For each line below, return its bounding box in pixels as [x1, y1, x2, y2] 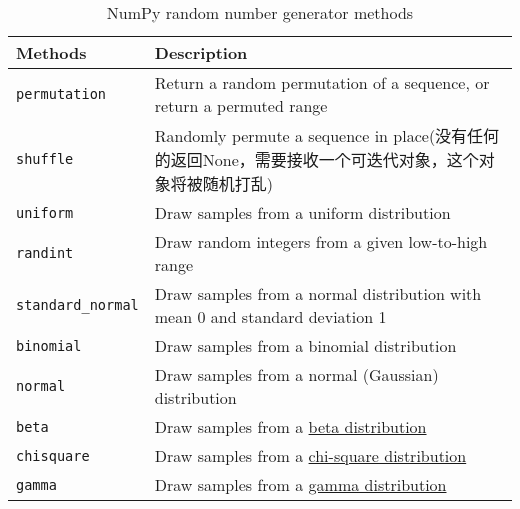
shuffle [16, 151, 74, 167]
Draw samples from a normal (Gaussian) [154, 363, 439, 386]
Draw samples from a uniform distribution [154, 201, 451, 224]
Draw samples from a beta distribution [154, 415, 427, 438]
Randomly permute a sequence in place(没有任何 [154, 124, 500, 147]
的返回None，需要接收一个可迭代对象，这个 [154, 148, 479, 171]
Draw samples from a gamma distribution [154, 473, 447, 496]
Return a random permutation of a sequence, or [154, 71, 490, 94]
